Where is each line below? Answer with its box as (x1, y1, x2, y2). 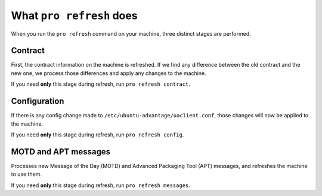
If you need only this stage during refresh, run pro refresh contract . (11, 80, 191, 88)
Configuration (11, 96, 64, 107)
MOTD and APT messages (11, 147, 110, 157)
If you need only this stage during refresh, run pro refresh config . (11, 131, 184, 138)
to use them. (11, 170, 42, 178)
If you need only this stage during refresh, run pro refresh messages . (11, 182, 191, 189)
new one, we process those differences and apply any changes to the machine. (11, 69, 206, 77)
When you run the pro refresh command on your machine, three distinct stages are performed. (11, 30, 252, 37)
